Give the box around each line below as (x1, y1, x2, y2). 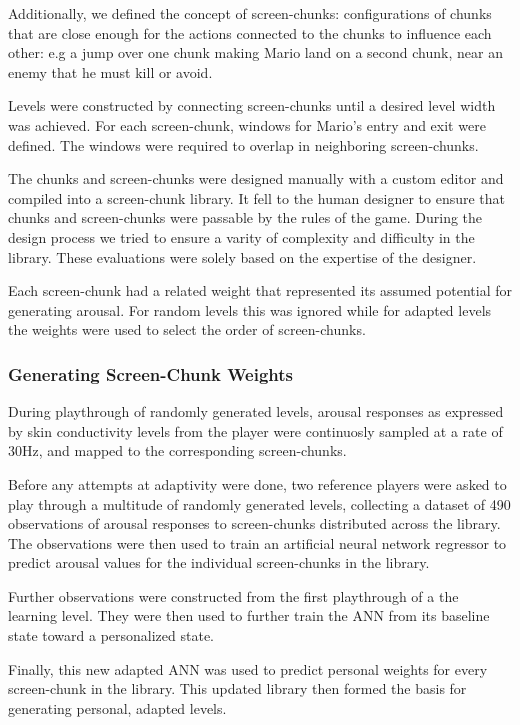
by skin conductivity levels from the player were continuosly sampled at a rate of (8, 420, 503, 441)
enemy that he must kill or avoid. (8, 61, 213, 82)
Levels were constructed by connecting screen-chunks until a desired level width (8, 95, 496, 116)
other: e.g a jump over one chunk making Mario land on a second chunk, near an (8, 42, 503, 63)
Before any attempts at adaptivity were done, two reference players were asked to (8, 473, 507, 494)
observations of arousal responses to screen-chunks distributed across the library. (8, 513, 501, 534)
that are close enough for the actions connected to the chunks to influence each (8, 22, 492, 43)
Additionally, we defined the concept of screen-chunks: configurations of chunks (8, 3, 492, 23)
